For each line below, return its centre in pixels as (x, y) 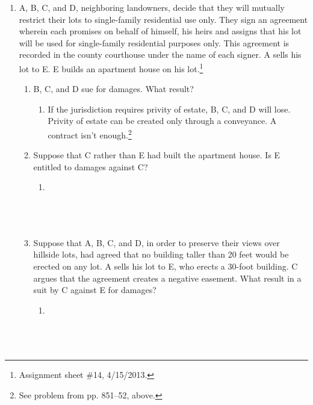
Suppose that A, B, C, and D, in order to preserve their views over (156, 242)
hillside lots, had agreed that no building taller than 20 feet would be (161, 254)
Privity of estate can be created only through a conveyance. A (162, 121)
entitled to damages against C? (91, 166)
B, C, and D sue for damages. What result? (113, 89)
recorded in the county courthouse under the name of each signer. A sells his (160, 54)
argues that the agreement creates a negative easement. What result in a (167, 278)
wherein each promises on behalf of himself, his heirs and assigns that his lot (160, 31)
